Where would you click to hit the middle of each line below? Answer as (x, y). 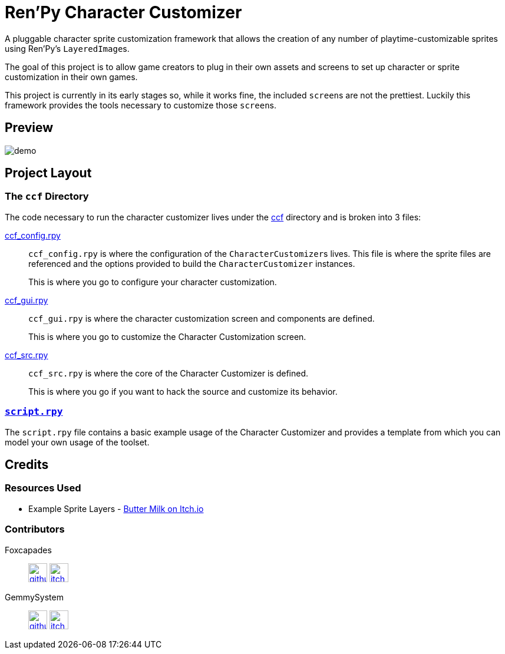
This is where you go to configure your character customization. (153, 282)
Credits (27, 464)
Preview (29, 128)
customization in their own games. (71, 77)
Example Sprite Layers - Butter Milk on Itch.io (116, 508)
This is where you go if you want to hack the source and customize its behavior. (183, 391)
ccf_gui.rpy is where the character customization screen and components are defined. (202, 318)
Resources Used (43, 488)
